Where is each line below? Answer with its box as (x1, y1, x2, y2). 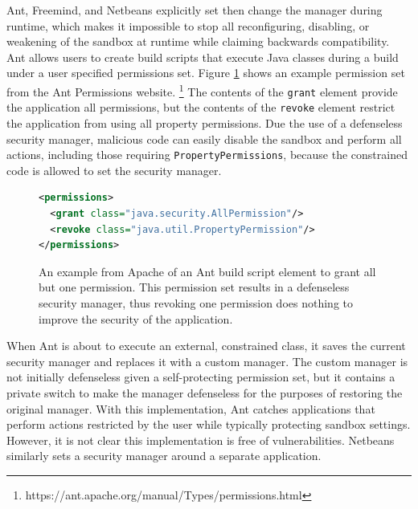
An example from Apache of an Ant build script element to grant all (39, 263, 376, 279)
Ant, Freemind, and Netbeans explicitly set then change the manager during (6, 2, 383, 18)
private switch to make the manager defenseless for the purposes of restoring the (6, 384, 403, 401)
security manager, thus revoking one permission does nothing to (39, 294, 353, 311)
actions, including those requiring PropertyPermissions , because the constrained (6, 146, 408, 163)
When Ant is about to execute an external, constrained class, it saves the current (6, 337, 406, 354)
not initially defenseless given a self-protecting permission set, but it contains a (6, 369, 395, 385)
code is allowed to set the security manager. (6, 161, 222, 178)
